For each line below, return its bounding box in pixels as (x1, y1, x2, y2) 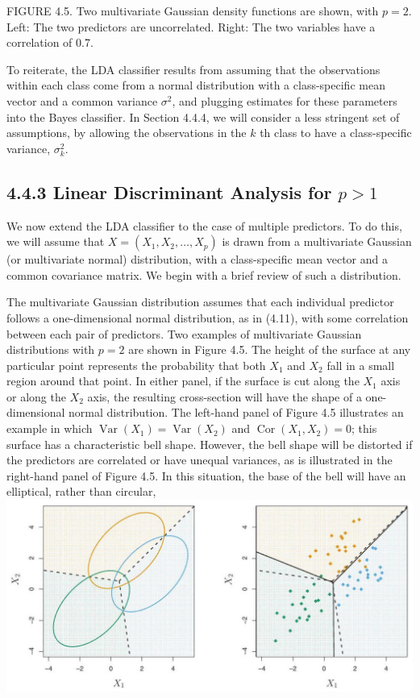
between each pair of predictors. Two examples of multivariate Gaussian (6, 325, 362, 342)
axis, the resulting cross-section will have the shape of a (87, 388, 362, 405)
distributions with (6, 341, 95, 358)
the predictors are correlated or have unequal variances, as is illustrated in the (6, 451, 393, 468)
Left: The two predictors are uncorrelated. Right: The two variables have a (6, 18, 376, 35)
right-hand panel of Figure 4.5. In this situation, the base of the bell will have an (6, 467, 406, 484)
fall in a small (326, 356, 395, 373)
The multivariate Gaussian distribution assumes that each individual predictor (6, 293, 394, 310)
